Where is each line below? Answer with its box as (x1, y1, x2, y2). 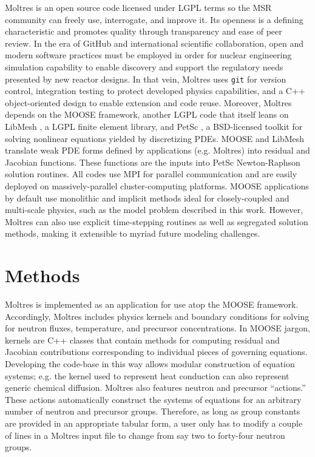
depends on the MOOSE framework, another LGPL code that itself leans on (5, 108, 289, 121)
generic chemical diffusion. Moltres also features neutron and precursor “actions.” (5, 381, 306, 394)
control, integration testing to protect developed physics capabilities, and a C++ (5, 84, 305, 97)
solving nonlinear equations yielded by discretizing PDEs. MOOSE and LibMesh (5, 132, 305, 144)
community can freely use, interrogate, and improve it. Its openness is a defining (5, 13, 303, 25)
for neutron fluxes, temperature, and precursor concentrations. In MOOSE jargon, (5, 322, 310, 334)
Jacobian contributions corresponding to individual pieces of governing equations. (5, 345, 308, 358)
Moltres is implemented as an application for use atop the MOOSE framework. (5, 298, 299, 311)
